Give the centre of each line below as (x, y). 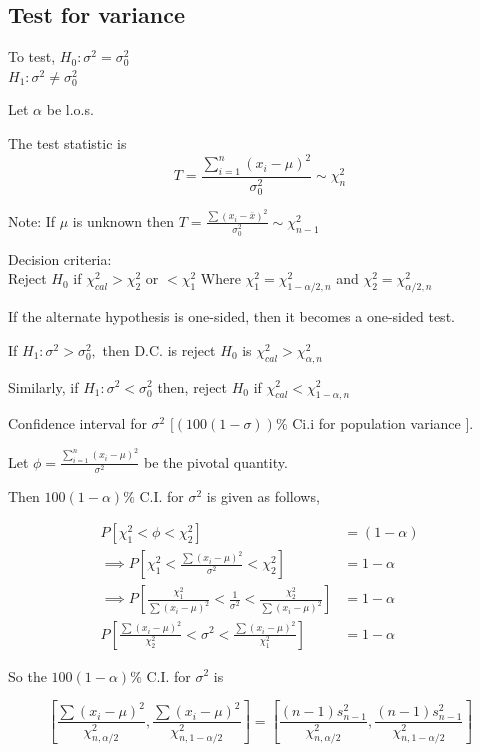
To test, (32, 56)
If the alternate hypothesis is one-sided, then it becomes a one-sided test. (231, 316)
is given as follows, (263, 495)
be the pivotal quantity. (215, 461)
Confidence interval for (77, 423)
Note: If (32, 220)
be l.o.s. (70, 109)
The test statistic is (67, 142)
